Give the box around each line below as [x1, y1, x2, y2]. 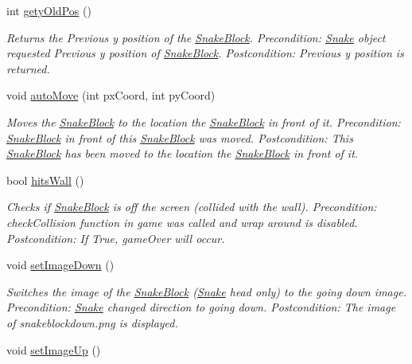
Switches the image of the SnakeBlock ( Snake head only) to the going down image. [6, 283, 406, 299]
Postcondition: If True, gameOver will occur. [6, 229, 225, 246]
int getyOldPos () [6, 2, 91, 18]
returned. [6, 60, 50, 76]
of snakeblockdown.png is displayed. [6, 314, 178, 331]
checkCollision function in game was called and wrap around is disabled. [6, 213, 358, 230]
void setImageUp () [6, 341, 101, 358]
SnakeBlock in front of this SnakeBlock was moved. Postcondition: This [6, 129, 353, 146]
